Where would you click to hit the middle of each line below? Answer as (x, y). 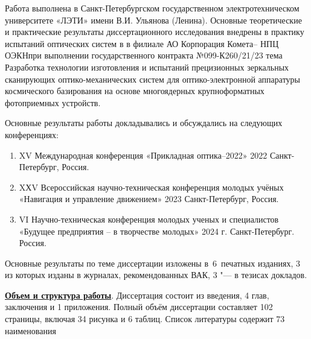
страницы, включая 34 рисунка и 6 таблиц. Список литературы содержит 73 (145, 319)
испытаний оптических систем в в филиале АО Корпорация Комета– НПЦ (142, 43)
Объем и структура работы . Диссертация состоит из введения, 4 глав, (137, 295)
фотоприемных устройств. (53, 102)
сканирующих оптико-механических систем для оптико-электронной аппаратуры (153, 79)
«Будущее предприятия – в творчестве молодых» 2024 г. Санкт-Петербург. (157, 231)
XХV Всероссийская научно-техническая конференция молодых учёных (151, 187)
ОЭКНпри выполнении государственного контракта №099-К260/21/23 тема (144, 55)
